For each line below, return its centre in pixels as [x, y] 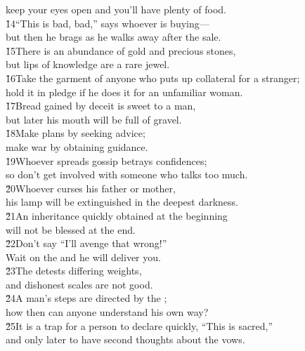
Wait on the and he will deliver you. [83, 257]
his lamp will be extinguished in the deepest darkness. [122, 202]
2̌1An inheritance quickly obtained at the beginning [117, 215]
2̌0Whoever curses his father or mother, [91, 188]
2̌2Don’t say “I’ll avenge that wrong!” [86, 243]
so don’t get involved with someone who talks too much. [127, 174]
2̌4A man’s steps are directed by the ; [86, 298]
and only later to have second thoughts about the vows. [125, 339]
